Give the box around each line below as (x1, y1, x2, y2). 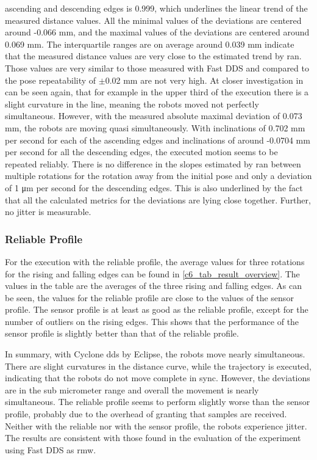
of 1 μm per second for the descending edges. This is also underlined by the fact (5, 181, 303, 194)
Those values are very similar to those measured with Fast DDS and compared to (5, 61, 309, 74)
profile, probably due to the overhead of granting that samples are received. (5, 407, 287, 420)
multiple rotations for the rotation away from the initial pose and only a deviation (5, 169, 312, 182)
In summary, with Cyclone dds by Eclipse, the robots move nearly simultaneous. (5, 348, 305, 360)
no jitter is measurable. (5, 205, 91, 218)
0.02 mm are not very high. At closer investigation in (105, 73, 304, 86)
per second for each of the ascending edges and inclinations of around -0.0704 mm (5, 133, 310, 146)
